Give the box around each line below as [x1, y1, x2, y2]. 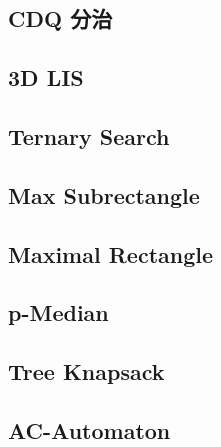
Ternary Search [8, 120, 170, 151]
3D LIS [8, 62, 84, 93]
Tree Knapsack [8, 356, 165, 387]
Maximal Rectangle [8, 238, 214, 269]
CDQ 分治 [8, 3, 113, 34]
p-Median [8, 297, 109, 328]
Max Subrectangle [8, 179, 200, 210]
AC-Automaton [8, 414, 171, 445]
